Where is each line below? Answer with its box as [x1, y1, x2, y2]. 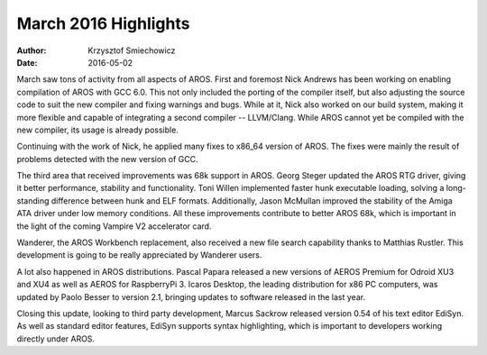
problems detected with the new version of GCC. [16, 153, 198, 164]
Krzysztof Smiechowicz [87, 45, 176, 56]
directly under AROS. [16, 333, 95, 344]
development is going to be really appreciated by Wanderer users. [16, 250, 262, 260]
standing [16, 195, 50, 206]
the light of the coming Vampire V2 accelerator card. [16, 221, 212, 232]
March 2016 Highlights [16, 14, 190, 33]
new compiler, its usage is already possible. [16, 124, 179, 135]
